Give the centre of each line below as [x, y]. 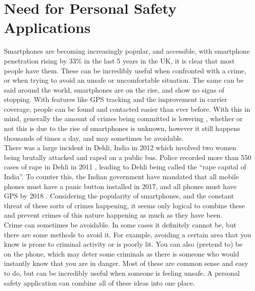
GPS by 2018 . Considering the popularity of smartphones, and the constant [119, 196]
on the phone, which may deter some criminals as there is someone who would [122, 253]
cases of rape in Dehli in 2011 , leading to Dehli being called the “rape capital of [125, 167]
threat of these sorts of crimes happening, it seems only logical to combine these [125, 205]
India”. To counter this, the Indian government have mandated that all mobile [122, 177]
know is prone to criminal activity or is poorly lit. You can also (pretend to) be [123, 244]
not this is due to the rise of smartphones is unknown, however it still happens [122, 128]
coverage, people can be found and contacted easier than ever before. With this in [127, 109]
